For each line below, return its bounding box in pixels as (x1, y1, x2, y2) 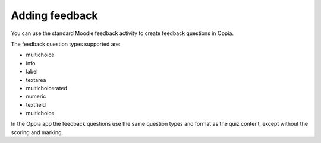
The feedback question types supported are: (11, 40, 121, 47)
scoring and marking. (11, 128, 64, 136)
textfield (26, 101, 46, 108)
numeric (26, 93, 46, 100)
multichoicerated (26, 84, 68, 91)
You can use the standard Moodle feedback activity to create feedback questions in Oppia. (11, 30, 234, 37)
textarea (26, 76, 46, 83)
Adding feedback (11, 9, 98, 22)
